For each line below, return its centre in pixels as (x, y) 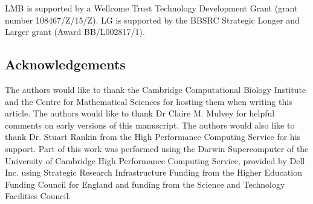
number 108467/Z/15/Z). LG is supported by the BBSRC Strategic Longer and (152, 20)
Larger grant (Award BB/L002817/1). (75, 32)
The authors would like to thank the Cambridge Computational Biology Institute (156, 89)
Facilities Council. (38, 196)
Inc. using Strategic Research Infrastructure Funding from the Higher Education (153, 172)
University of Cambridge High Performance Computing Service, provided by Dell (155, 160)
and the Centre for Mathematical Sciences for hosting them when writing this (149, 101)
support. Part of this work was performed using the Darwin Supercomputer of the (157, 148)
